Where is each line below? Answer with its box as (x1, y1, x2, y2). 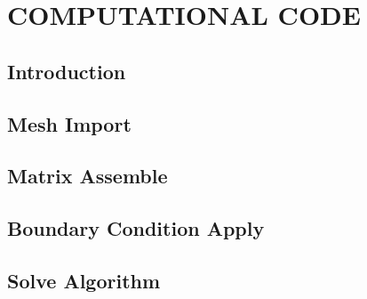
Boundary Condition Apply (7, 214, 265, 242)
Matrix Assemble (7, 162, 168, 190)
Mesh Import (7, 109, 132, 137)
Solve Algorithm (7, 266, 161, 294)
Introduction (7, 57, 126, 85)
